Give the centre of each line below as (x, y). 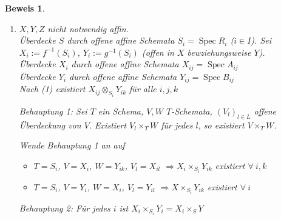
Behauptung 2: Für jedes (65, 208)
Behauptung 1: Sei (53, 111)
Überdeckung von (50, 125)
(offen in (158, 52)
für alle (143, 89)
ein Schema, (121, 111)
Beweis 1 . (25, 8)
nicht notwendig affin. (88, 28)
